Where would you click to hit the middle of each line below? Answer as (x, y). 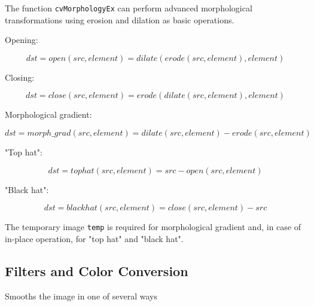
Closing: (20, 77)
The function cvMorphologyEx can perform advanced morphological (129, 8)
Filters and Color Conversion (97, 270)
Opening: (22, 40)
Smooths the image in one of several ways (81, 296)
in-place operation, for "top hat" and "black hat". (94, 238)
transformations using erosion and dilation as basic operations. (120, 19)
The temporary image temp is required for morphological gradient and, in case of (153, 227)
